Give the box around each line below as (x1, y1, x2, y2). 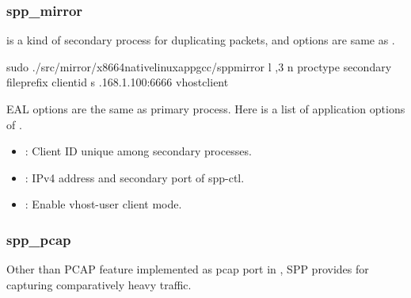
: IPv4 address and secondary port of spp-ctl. (25, 169, 245, 185)
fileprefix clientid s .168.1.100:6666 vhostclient (6, 74, 229, 90)
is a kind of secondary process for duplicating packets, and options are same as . (6, 32, 395, 48)
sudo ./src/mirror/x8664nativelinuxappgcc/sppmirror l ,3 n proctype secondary (6, 58, 392, 74)
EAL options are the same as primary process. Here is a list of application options (6, 101, 405, 117)
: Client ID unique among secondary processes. (25, 143, 252, 159)
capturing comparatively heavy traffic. (6, 276, 192, 292)
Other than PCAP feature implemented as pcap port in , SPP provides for (6, 261, 369, 277)
